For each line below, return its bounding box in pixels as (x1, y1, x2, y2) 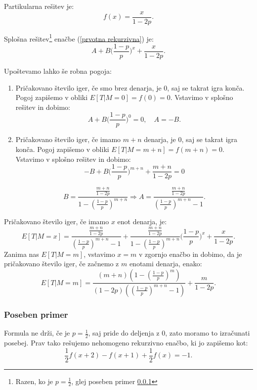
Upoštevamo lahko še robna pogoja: (4, 65, 112, 76)
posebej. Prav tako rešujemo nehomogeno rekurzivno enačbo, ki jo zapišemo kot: (4, 337, 248, 347)
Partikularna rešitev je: (4, 1, 74, 11)
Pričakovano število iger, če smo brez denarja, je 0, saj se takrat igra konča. (15, 82, 245, 93)
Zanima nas (4, 248, 39, 259)
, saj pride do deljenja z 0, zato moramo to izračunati (88, 328, 250, 338)
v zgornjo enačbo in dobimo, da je (138, 248, 242, 259)
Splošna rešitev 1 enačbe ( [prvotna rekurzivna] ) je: (4, 32, 154, 44)
